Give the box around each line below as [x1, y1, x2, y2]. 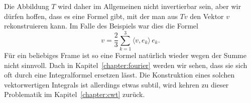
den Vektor [190, 10, 224, 21]
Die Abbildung [4, 1, 49, 11]
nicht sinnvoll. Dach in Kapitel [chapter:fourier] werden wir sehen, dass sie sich [4, 59, 247, 70]
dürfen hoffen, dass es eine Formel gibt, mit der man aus [4, 10, 178, 21]
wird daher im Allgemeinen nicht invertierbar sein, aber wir [58, 1, 241, 11]
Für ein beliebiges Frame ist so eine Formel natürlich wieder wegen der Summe [4, 49, 246, 60]
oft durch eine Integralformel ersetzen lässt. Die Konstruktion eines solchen [4, 69, 235, 80]
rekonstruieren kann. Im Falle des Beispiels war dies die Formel [4, 20, 198, 31]
